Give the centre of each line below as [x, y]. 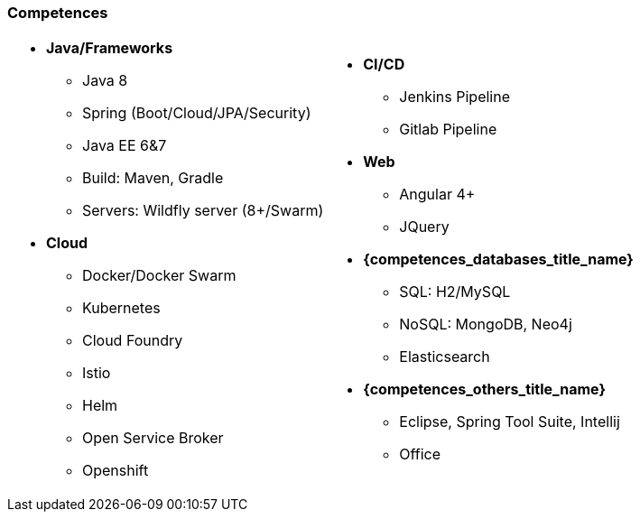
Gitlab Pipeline [448, 130]
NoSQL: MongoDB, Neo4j [486, 324]
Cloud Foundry [133, 341]
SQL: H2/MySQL [455, 292]
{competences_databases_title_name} [498, 259]
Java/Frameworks [110, 48]
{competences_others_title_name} [484, 389]
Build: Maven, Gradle [153, 178]
